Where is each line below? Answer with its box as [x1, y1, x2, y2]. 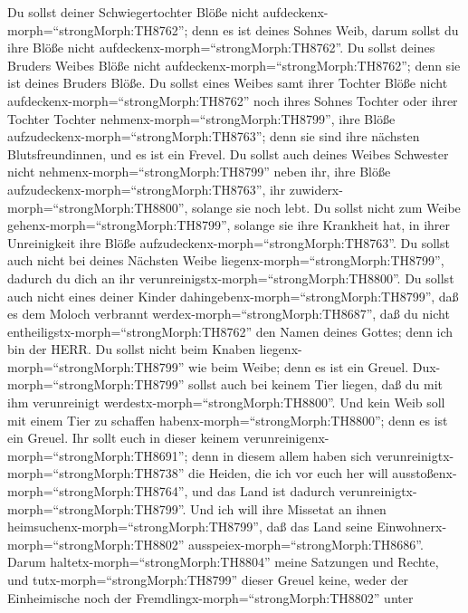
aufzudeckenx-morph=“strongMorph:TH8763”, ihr [7, 179, 286, 198]
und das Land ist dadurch [192, 482, 335, 501]
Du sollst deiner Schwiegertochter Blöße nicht [7, 3, 259, 21]
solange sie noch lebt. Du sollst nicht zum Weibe [192, 197, 461, 216]
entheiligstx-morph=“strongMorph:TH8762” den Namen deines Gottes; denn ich [7, 321, 454, 340]
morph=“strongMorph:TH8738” [7, 464, 185, 483]
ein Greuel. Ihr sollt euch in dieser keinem [7, 428, 240, 447]
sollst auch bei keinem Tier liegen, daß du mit [188, 375, 444, 394]
